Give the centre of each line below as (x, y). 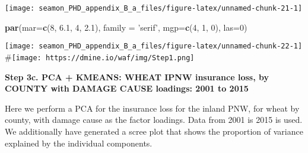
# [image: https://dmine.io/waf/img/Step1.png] (100, 56)
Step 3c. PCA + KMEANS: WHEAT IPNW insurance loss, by (137, 76)
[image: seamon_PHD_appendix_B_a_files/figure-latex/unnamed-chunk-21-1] (154, 8)
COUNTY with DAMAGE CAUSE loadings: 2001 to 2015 (127, 88)
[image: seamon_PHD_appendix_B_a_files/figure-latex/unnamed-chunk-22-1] (154, 46)
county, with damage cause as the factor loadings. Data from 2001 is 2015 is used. (154, 120)
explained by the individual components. (79, 143)
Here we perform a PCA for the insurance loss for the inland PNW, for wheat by (152, 108)
